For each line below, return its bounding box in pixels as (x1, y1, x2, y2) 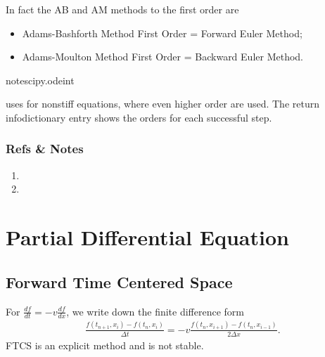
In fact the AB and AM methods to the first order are (6, 2, 239, 16)
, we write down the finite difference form (66, 304, 245, 318)
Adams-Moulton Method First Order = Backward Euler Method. (22, 49, 303, 64)
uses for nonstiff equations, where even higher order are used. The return (6, 96, 319, 111)
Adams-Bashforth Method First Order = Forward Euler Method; (22, 25, 302, 40)
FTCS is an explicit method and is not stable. (6, 337, 204, 352)
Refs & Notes (6, 140, 84, 157)
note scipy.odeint (6, 72, 75, 87)
